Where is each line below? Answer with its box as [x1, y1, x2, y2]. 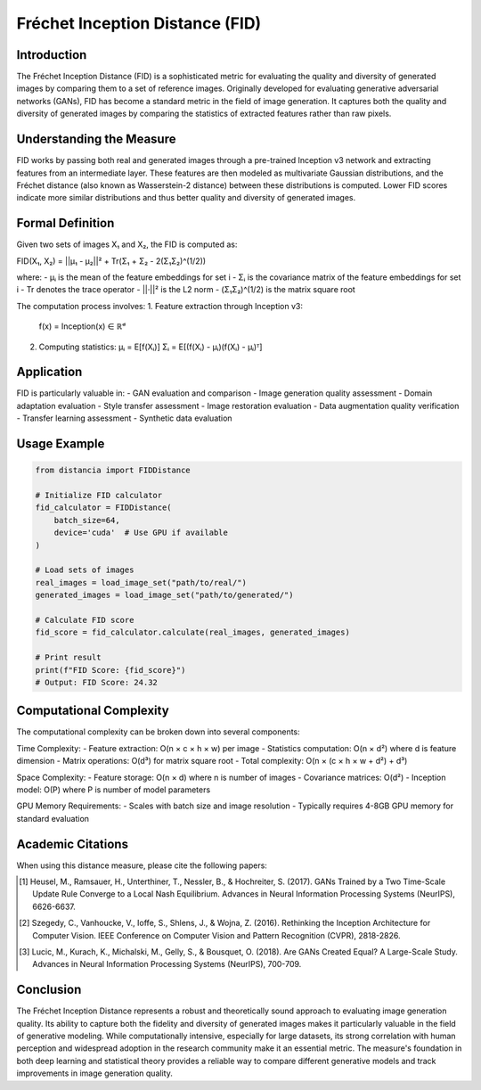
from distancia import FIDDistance [35, 465, 191, 476]
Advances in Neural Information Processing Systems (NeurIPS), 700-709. [32, 959, 302, 970]
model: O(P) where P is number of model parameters [16, 784, 211, 795]
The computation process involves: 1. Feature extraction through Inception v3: [16, 300, 303, 311]
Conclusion [16, 982, 82, 997]
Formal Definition [16, 216, 115, 231]
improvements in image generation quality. [16, 1068, 173, 1078]
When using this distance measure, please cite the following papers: [16, 860, 267, 871]
